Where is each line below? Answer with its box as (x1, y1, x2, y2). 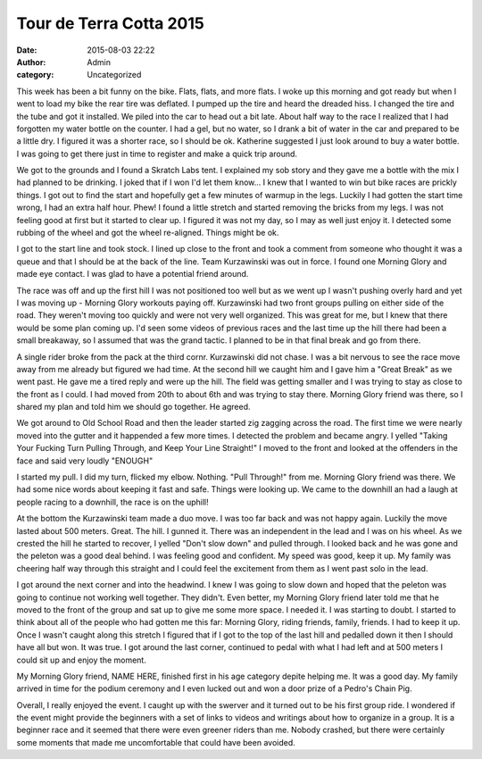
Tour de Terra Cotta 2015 (16, 13, 204, 33)
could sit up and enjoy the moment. (16, 655, 146, 665)
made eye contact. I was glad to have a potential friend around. (16, 269, 249, 279)
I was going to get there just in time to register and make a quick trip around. (16, 148, 298, 159)
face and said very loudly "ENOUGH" (16, 455, 154, 466)
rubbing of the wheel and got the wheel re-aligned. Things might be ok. (16, 228, 279, 238)
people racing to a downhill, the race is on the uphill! (16, 496, 209, 507)
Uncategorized (87, 70, 142, 80)
